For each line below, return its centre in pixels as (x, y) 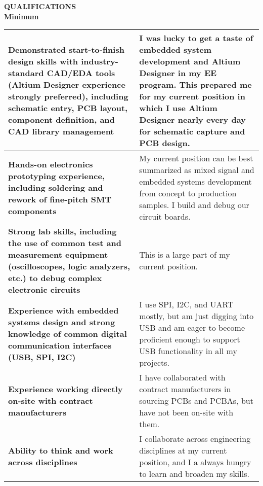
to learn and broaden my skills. (194, 474)
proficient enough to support (190, 339)
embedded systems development (195, 182)
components (32, 211)
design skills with (43, 61)
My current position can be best (196, 158)
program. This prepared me (195, 85)
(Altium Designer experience (67, 85)
